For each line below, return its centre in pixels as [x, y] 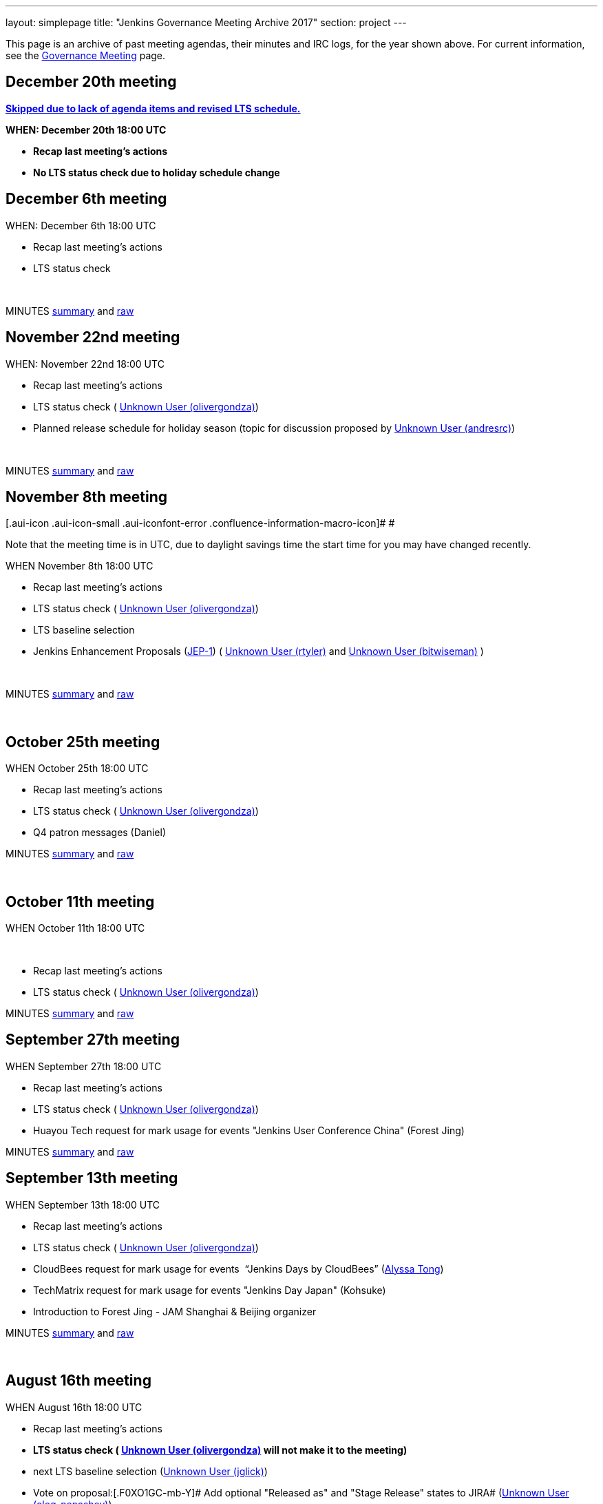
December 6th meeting [86, 199]
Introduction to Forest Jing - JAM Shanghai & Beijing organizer [175, 1311]
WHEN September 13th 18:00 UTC [83, 1204]
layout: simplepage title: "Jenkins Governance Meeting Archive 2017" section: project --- [206, 22]
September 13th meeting [92, 1178]
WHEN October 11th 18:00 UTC [75, 928]
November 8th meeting [87, 497]
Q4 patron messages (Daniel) [100, 833]
